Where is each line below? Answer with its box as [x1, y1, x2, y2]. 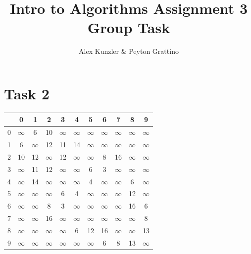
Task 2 [4, 83, 50, 103]
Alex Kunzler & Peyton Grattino [79, 46, 179, 56]
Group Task [87, 17, 170, 38]
